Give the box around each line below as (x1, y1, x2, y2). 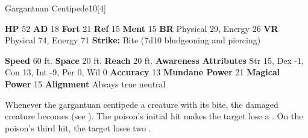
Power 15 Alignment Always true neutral (5, 77, 166, 90)
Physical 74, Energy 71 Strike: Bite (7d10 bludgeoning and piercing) (5, 34, 261, 46)
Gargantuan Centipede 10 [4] (5, 2, 106, 14)
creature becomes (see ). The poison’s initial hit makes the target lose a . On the (5, 110, 303, 122)
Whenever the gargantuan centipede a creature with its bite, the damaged (5, 98, 278, 110)
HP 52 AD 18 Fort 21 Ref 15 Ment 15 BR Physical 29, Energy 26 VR (5, 22, 278, 34)
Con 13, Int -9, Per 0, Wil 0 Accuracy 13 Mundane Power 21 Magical (5, 66, 280, 78)
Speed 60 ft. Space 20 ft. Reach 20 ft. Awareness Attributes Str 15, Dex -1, (5, 54, 304, 66)
